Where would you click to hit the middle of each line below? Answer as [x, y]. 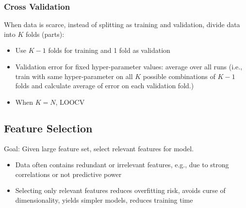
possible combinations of [179, 76]
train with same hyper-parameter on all [74, 76]
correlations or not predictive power [68, 174]
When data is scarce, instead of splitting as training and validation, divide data [122, 24]
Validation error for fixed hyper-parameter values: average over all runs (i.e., [129, 66]
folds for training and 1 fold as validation [109, 50]
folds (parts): [45, 34]
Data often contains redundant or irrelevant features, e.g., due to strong [122, 165]
